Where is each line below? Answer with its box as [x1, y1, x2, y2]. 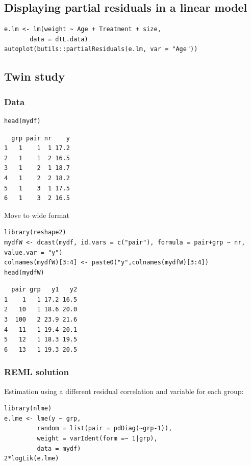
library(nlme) [4, 405, 52, 412]
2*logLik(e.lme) [4, 455, 59, 462]
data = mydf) [37, 445, 81, 452]
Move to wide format [4, 209, 69, 220]
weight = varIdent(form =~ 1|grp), [37, 435, 158, 443]
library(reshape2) [4, 229, 66, 236]
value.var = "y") [4, 249, 63, 256]
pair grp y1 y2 [11, 286, 78, 293]
